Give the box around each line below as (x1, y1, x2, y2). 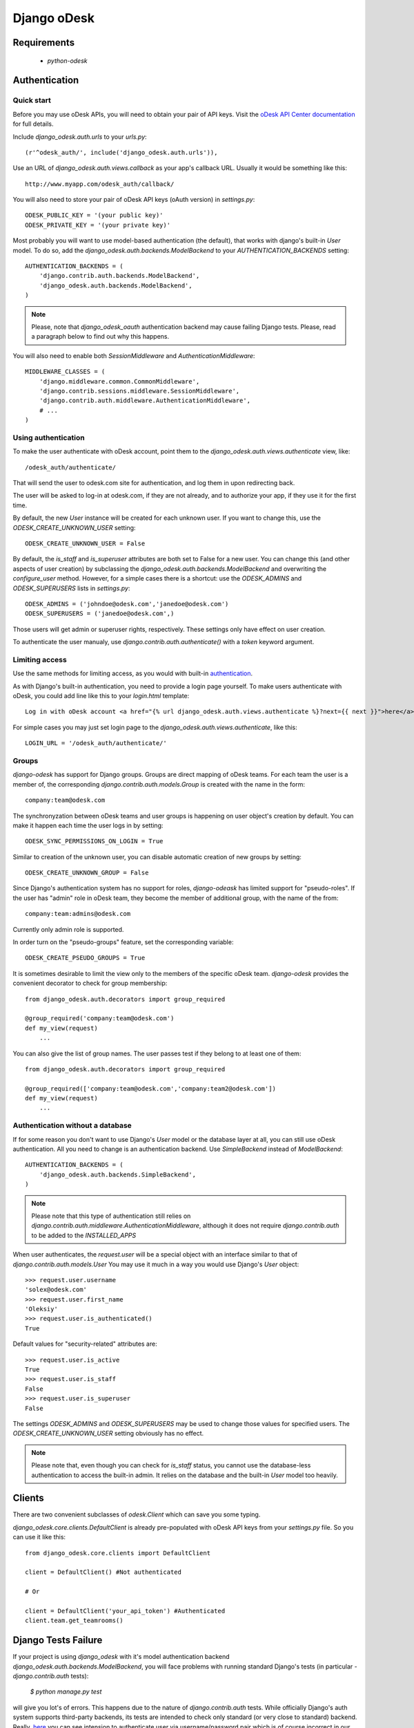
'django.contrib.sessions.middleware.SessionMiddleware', (39, 387, 240, 395)
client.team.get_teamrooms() (25, 1617, 124, 1624)
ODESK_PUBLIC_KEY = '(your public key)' (25, 212, 164, 219)
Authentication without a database (12, 1120, 132, 1130)
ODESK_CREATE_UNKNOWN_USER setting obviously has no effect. (12, 1429, 204, 1438)
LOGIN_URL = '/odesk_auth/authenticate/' (25, 740, 167, 747)
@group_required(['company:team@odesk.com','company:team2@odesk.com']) (25, 1084, 276, 1092)
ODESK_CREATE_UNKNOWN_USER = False (25, 539, 146, 547)
